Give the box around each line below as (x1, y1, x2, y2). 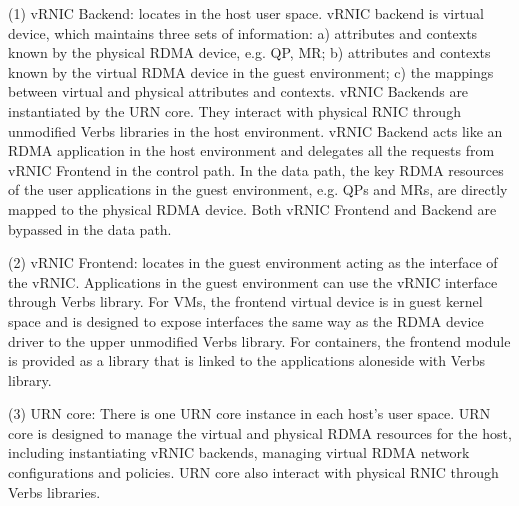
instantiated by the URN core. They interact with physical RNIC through (8, 100, 461, 121)
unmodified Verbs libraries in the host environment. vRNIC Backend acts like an (8, 120, 503, 141)
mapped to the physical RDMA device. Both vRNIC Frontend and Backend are (8, 198, 497, 219)
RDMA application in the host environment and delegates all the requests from (8, 140, 495, 161)
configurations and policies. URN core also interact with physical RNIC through (8, 462, 499, 483)
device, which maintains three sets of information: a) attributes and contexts (8, 22, 478, 43)
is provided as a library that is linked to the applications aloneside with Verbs (8, 350, 486, 371)
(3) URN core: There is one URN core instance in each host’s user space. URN (8, 403, 491, 424)
